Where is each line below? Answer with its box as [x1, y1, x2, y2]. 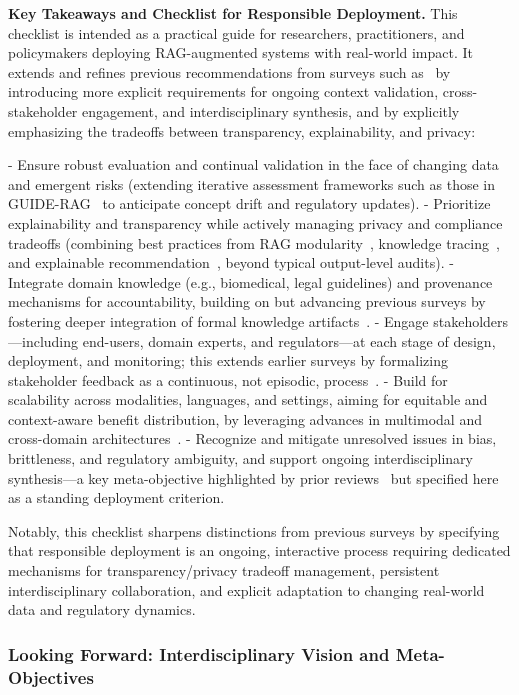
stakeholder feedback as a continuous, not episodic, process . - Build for [8, 369, 448, 390]
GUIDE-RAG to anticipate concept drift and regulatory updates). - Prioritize [8, 193, 491, 214]
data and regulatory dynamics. [8, 599, 196, 620]
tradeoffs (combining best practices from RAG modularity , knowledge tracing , [8, 232, 500, 253]
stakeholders [433, 310, 509, 331]
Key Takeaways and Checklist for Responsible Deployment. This [8, 3, 458, 23]
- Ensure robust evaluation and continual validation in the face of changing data [8, 154, 499, 175]
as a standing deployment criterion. [8, 487, 225, 508]
